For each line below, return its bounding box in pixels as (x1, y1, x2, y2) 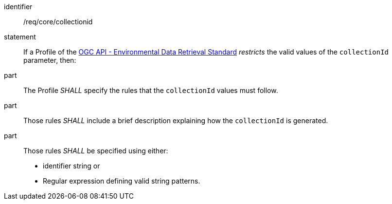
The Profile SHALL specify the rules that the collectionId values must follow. (23, 86, 278, 94)
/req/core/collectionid (23, 18, 93, 26)
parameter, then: (23, 56, 76, 64)
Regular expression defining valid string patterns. (43, 177, 200, 185)
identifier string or (43, 162, 100, 170)
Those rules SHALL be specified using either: (23, 147, 168, 155)
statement (4, 33, 36, 41)
